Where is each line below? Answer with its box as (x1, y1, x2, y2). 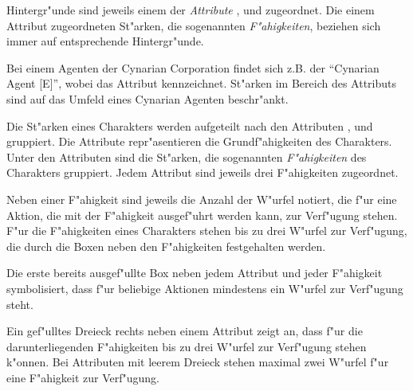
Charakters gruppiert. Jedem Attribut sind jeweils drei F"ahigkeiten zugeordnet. (6, 164, 399, 181)
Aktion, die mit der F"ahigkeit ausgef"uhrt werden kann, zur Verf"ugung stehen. (6, 206, 398, 223)
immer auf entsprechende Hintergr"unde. (6, 33, 204, 49)
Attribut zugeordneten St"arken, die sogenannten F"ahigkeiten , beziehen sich (6, 17, 381, 33)
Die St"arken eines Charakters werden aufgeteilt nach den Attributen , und (6, 117, 373, 134)
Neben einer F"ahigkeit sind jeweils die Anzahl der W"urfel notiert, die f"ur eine (6, 190, 397, 207)
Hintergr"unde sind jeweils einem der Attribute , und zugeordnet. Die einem (6, 2, 375, 18)
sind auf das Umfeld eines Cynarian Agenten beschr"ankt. (6, 90, 289, 107)
